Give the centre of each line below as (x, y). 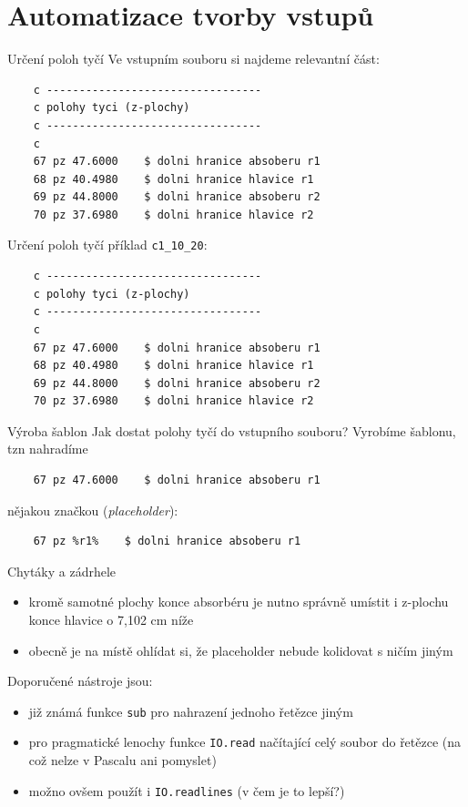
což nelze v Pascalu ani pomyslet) (122, 760)
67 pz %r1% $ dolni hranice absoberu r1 (167, 541)
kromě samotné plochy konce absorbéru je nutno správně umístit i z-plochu (239, 602)
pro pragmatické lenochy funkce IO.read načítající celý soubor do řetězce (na (245, 742)
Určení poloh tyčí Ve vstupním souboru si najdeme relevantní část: (193, 59)
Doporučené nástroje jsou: (80, 681)
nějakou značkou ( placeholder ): (93, 510)
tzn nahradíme (48, 449)
